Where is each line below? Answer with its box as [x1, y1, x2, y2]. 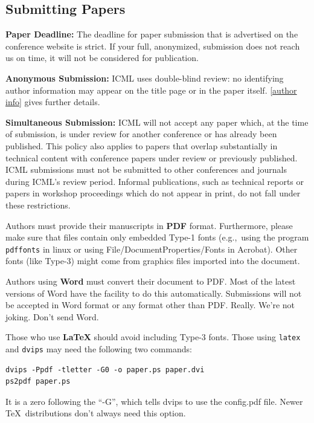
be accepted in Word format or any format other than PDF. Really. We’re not [5, 299, 295, 311]
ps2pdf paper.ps [5, 377, 71, 386]
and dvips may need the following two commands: [5, 342, 192, 355]
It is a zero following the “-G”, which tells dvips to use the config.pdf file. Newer [5, 395, 303, 407]
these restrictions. [5, 198, 71, 211]
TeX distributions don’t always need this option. [5, 407, 186, 419]
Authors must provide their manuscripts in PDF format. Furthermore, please [5, 219, 293, 231]
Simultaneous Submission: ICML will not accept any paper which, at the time [5, 115, 309, 128]
